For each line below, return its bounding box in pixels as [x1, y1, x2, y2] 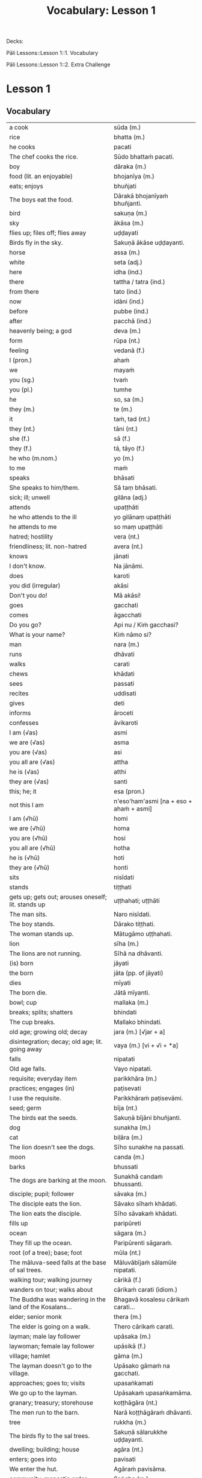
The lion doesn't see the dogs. [9, 1143, 95, 1152]
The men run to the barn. [9, 1409, 79, 1417]
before [9, 307, 28, 315]
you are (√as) [9, 748, 47, 757]
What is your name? [9, 631, 66, 639]
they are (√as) [9, 777, 49, 786]
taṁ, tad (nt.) [114, 415, 150, 423]
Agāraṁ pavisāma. [114, 1465, 167, 1473]
